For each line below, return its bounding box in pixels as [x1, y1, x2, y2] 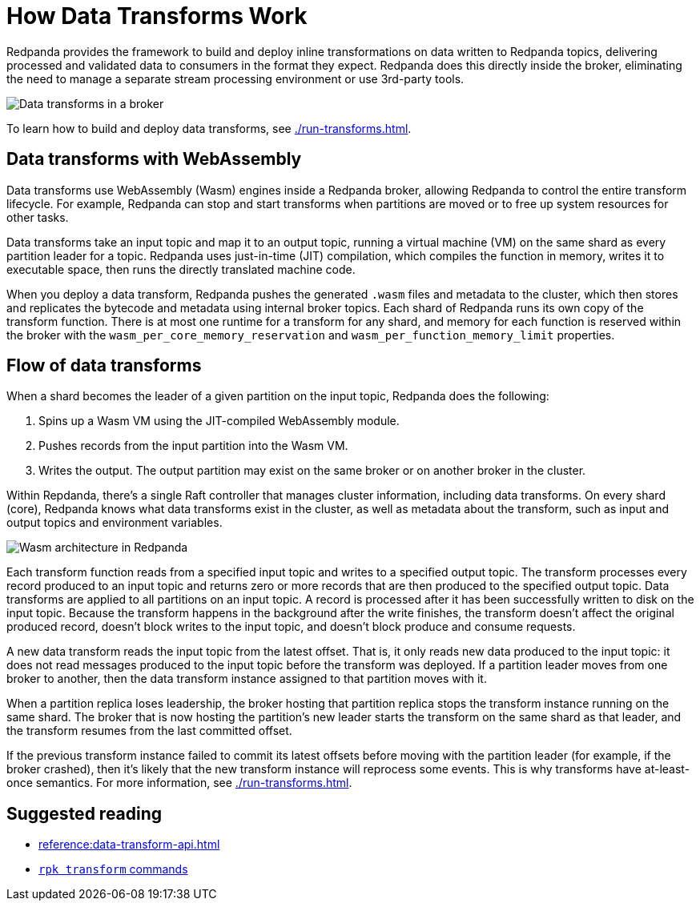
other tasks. [6, 210, 69, 224]
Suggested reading [6, 803, 163, 824]
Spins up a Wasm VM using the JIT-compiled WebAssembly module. [38, 414, 400, 428]
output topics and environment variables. [6, 516, 223, 530]
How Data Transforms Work [6, 2, 308, 30]
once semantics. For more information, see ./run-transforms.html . [6, 776, 352, 790]
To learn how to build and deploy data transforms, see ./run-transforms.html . [6, 121, 412, 135]
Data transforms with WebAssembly [6, 149, 302, 170]
